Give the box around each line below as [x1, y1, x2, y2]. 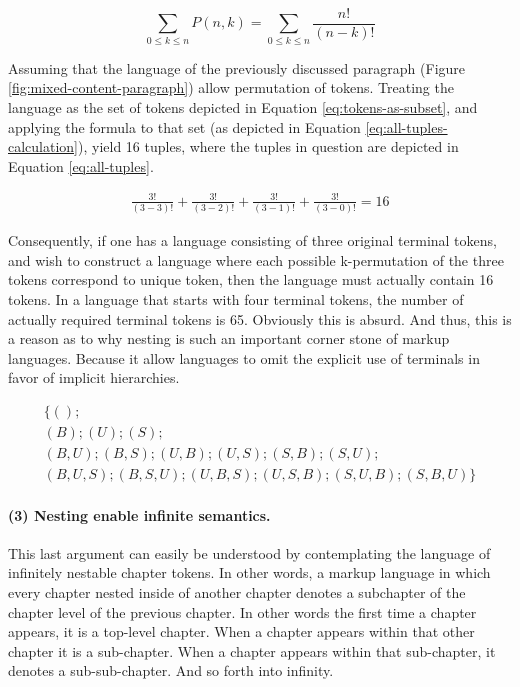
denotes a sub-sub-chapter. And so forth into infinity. [8, 660, 334, 681]
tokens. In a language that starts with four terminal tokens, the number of [8, 289, 464, 309]
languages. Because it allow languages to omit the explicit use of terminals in [8, 347, 480, 368]
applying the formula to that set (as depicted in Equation [8, 116, 361, 137]
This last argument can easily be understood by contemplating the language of [8, 542, 491, 563]
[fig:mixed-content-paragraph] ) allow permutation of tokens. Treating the [8, 77, 454, 98]
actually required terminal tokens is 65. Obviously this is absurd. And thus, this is [8, 308, 512, 329]
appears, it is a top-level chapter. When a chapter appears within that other [8, 621, 475, 642]
